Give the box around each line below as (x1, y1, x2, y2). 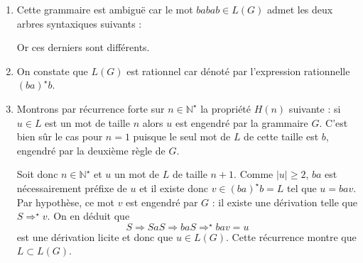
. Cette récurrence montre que (226, 229, 357, 244)
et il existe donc (139, 180, 209, 195)
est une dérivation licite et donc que (16, 229, 173, 244)
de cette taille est (244, 129, 319, 144)
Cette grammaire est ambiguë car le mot (16, 2, 193, 16)
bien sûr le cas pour (16, 129, 103, 144)
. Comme (234, 167, 273, 181)
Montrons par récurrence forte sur (16, 101, 165, 116)
